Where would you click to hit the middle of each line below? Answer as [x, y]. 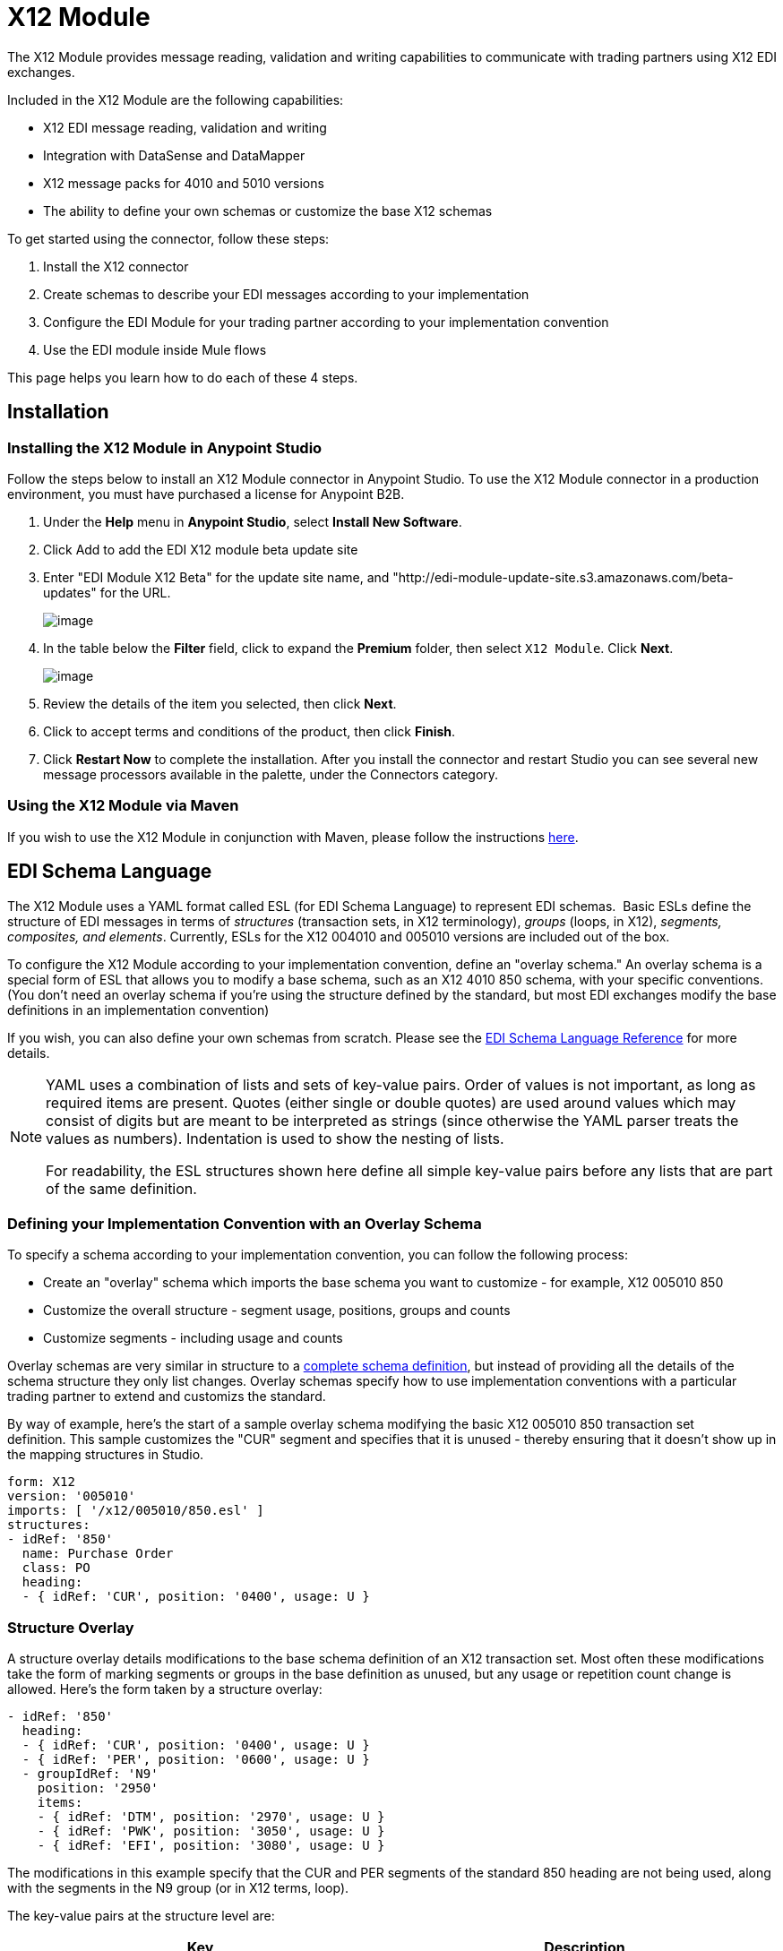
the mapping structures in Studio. [106, 1455]
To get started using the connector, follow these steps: [168, 238]
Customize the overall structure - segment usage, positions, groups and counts [277, 1311]
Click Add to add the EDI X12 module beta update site [201, 549]
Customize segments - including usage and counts [193, 1338]
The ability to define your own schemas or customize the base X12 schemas [268, 211]
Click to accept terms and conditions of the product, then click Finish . [250, 731]
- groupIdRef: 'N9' [90, 1774]
